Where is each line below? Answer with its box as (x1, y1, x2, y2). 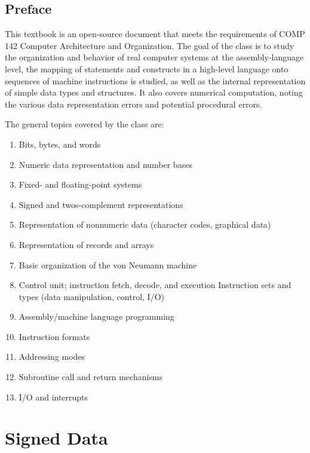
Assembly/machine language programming (19, 310, 174, 323)
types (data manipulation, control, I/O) (19, 290, 165, 302)
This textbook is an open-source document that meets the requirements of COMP (5, 27, 305, 40)
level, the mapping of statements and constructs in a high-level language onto (5, 62, 288, 75)
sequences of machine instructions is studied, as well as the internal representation (5, 74, 306, 87)
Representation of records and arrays (19, 238, 154, 250)
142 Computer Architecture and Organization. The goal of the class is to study (5, 39, 294, 51)
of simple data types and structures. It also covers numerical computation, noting (5, 86, 303, 99)
